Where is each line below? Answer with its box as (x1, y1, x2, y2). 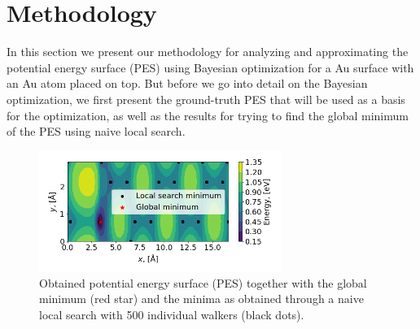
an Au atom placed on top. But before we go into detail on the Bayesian (7, 75, 368, 92)
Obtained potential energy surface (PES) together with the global (39, 274, 367, 291)
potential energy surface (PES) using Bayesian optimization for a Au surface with (7, 58, 414, 76)
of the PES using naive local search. (7, 123, 186, 140)
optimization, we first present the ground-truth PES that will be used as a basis (7, 90, 405, 107)
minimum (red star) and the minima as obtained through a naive (39, 290, 364, 307)
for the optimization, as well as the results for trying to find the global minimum (7, 106, 409, 123)
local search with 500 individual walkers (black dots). (39, 305, 304, 323)
